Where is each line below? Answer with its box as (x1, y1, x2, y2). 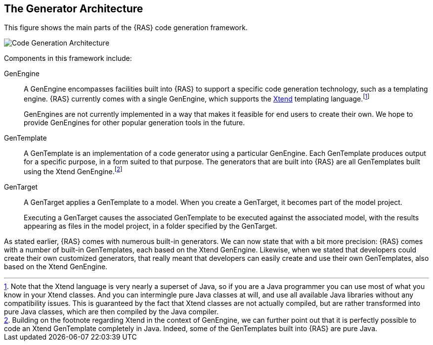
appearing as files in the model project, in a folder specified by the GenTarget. (24, 221, 277, 230)
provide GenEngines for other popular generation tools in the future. (24, 118, 245, 127)
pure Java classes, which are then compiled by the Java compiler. (4, 307, 218, 316)
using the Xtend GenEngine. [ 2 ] (24, 166, 123, 176)
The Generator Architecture (4, 2, 143, 15)
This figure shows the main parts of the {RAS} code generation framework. (4, 23, 248, 32)
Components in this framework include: (4, 54, 132, 63)
